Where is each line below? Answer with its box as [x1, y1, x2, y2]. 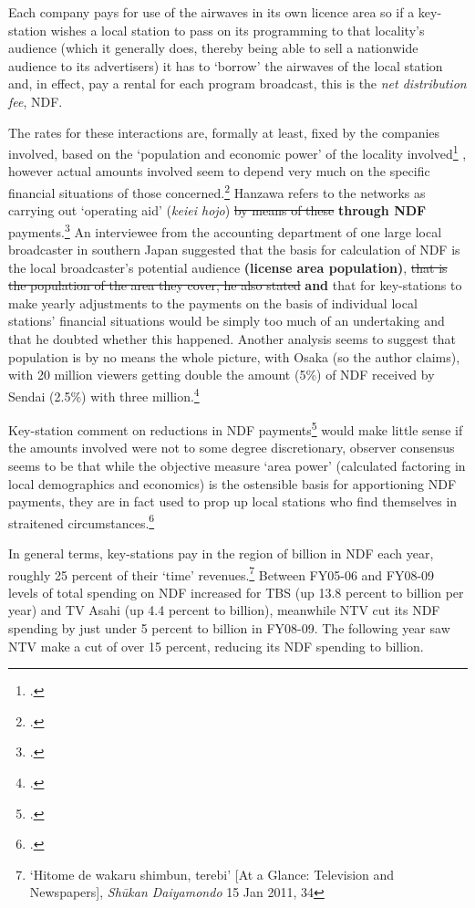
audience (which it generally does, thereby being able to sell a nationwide [8, 38, 418, 57]
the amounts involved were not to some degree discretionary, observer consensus [8, 438, 455, 457]
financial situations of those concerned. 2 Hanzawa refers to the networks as [8, 181, 426, 202]
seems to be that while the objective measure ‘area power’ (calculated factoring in [8, 455, 466, 475]
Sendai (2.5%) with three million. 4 [8, 383, 200, 405]
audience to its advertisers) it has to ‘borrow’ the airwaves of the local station [8, 56, 443, 75]
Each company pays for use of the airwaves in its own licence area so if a [8, 3, 415, 21]
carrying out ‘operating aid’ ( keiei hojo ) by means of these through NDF [8, 201, 427, 220]
